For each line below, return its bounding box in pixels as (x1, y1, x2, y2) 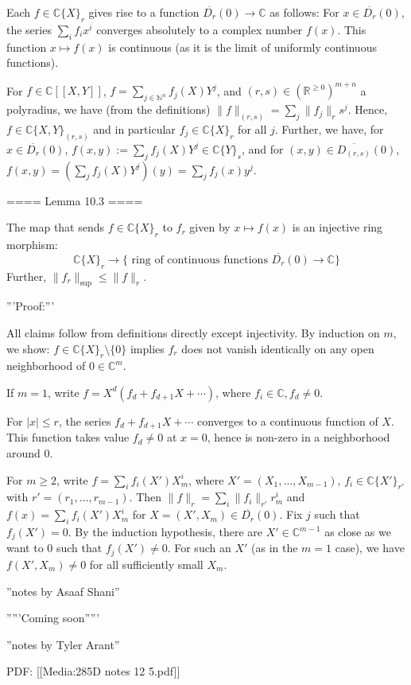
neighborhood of (6, 357, 86, 374)
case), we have (335, 539, 405, 556)
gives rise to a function (88, 4, 200, 20)
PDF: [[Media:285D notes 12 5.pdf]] (6, 663, 180, 679)
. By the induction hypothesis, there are (68, 523, 263, 539)
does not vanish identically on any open (181, 340, 374, 356)
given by (189, 219, 231, 235)
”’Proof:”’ (6, 298, 55, 314)
